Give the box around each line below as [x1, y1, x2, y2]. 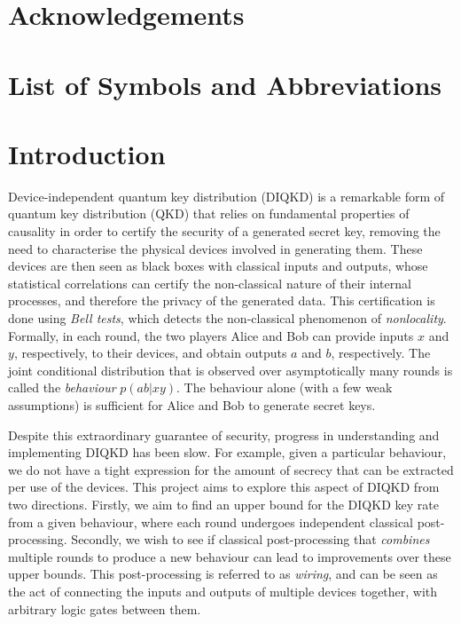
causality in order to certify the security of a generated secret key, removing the [8, 222, 441, 241]
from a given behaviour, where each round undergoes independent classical [8, 512, 414, 531]
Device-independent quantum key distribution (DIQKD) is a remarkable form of [8, 186, 445, 205]
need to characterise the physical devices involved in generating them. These [8, 239, 423, 257]
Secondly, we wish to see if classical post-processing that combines [71, 530, 430, 549]
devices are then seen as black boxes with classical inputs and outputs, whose [8, 257, 428, 275]
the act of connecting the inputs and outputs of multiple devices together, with [8, 581, 438, 600]
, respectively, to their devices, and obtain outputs [13, 344, 287, 362]
